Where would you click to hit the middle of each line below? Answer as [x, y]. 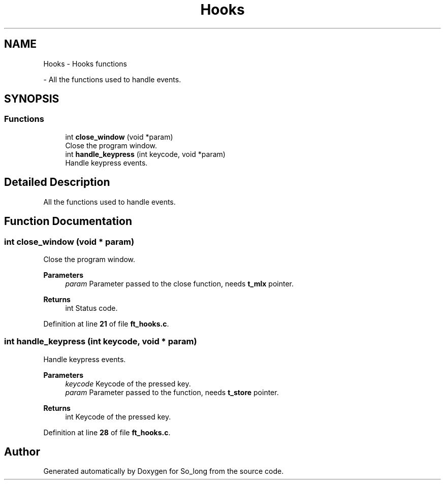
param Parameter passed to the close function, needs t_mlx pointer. [180, 283]
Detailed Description [57, 182]
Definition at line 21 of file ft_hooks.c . [106, 324]
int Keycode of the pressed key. [118, 416]
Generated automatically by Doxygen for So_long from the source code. [164, 471]
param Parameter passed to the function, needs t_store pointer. [172, 392]
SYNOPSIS [32, 99]
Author [22, 452]
